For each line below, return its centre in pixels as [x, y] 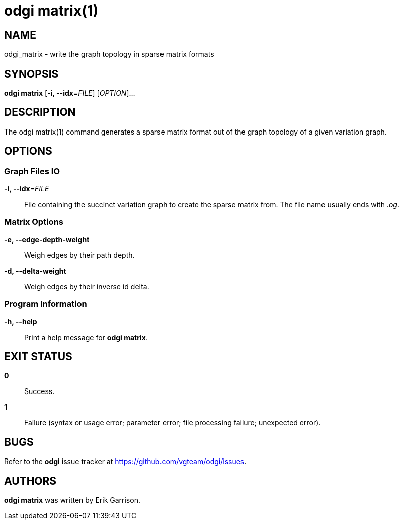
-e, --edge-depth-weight [47, 239]
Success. [39, 391]
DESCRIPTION [40, 112]
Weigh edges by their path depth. [79, 255]
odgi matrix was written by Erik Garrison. [72, 500]
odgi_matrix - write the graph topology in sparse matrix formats [109, 54]
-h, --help [21, 321]
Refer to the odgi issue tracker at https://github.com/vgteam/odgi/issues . [125, 462]
